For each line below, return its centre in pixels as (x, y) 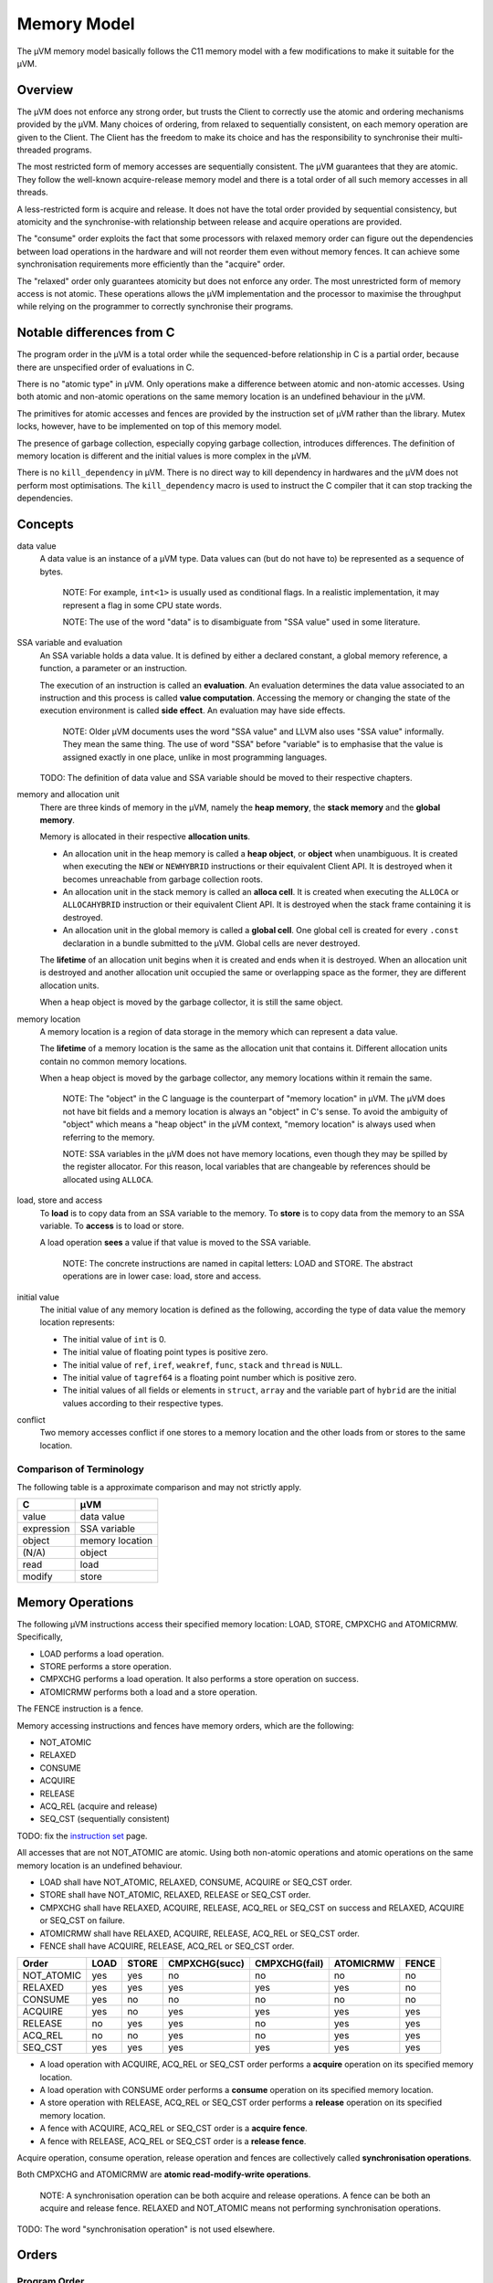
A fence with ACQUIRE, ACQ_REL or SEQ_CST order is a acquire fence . (173, 2129)
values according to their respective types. (143, 1403)
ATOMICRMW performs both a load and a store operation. (148, 1692)
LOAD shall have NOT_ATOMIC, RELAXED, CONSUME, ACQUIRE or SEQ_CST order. (196, 1882)
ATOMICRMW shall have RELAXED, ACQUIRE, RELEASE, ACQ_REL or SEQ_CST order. (199, 1933)
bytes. (52, 572)
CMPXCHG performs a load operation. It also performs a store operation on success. (199, 1679)
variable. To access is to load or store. (112, 1226)
